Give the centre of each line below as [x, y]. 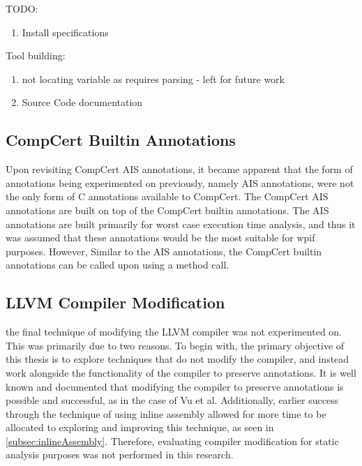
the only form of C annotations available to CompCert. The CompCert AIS [167, 196]
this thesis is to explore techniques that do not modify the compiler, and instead [178, 359]
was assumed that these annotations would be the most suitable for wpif [160, 238]
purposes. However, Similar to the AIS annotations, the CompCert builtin [164, 251]
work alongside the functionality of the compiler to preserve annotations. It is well [181, 372]
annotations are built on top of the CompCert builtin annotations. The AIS [167, 210]
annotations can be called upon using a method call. [118, 265]
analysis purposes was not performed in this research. [120, 454]
